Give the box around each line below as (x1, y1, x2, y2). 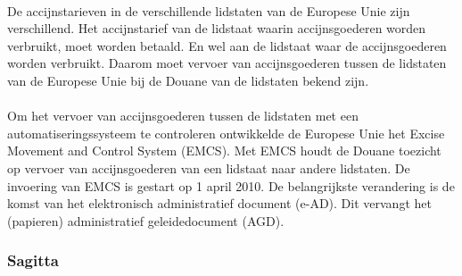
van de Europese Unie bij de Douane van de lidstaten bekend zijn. (7, 71, 369, 89)
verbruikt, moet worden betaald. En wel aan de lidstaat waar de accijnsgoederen (7, 36, 447, 54)
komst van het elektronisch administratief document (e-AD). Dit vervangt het (7, 194, 432, 213)
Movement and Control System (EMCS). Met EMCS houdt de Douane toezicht (7, 141, 441, 160)
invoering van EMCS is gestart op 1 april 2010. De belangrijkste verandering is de (7, 176, 455, 195)
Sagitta (7, 249, 59, 272)
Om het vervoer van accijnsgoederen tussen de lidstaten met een (7, 106, 359, 125)
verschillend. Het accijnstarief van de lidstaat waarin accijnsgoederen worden (7, 19, 426, 38)
